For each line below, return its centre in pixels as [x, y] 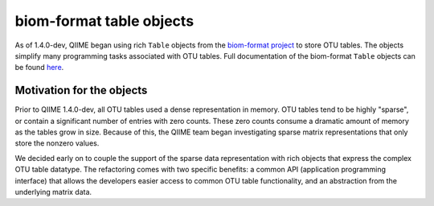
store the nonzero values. [57, 143]
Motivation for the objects [81, 91]
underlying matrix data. [53, 192]
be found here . [39, 68]
